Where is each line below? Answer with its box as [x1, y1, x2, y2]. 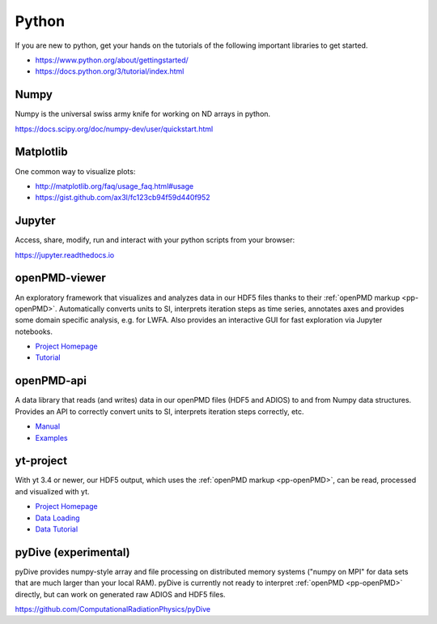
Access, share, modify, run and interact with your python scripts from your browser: [15, 235, 295, 245]
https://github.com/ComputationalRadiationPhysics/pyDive [15, 605, 210, 614]
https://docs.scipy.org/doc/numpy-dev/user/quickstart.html [15, 124, 214, 134]
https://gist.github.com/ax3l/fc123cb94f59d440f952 [35, 193, 210, 203]
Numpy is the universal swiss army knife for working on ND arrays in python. [15, 109, 271, 119]
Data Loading [35, 513, 80, 523]
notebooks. [15, 327, 53, 336]
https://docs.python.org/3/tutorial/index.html [35, 66, 185, 76]
